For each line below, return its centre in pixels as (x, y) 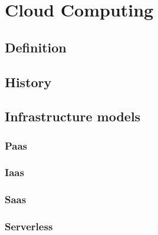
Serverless (29, 226)
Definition (36, 47)
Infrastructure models (73, 116)
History (28, 82)
